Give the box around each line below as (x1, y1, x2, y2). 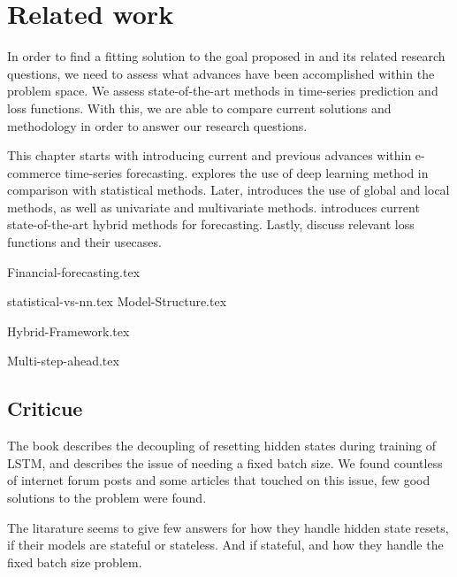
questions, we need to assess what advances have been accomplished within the (7, 64, 435, 82)
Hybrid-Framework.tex (7, 321, 130, 340)
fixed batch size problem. (7, 552, 142, 571)
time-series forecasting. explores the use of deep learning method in (65, 163, 429, 181)
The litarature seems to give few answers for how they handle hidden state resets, (7, 518, 449, 536)
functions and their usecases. (7, 233, 162, 251)
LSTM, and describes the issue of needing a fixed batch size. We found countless (7, 453, 443, 472)
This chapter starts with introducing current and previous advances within (7, 146, 412, 165)
